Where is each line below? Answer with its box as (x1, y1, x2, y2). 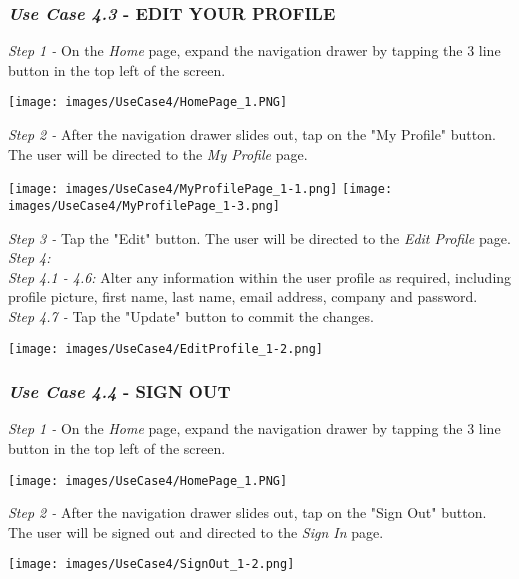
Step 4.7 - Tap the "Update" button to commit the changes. (8, 305, 374, 326)
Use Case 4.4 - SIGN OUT (8, 379, 231, 404)
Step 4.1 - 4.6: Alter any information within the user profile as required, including (8, 266, 512, 287)
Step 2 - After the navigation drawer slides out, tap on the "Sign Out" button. (8, 502, 487, 523)
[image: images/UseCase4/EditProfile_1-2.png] (8, 341, 323, 356)
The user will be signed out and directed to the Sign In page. (8, 521, 384, 542)
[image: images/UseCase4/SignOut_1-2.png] (8, 557, 295, 572)
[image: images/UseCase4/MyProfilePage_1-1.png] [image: (8, 182, 393, 197)
